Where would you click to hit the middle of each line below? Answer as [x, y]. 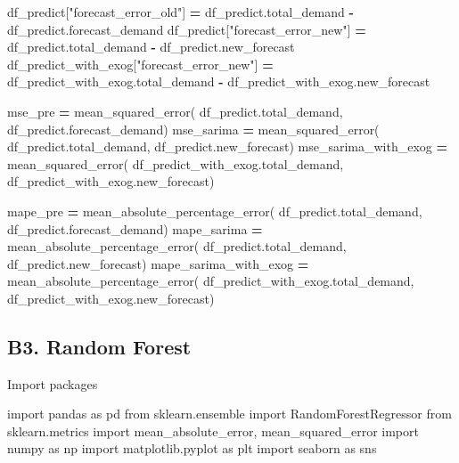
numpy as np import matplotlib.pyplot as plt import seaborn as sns [192, 448]
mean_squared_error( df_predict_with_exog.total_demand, [176, 163]
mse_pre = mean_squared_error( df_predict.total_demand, [175, 111]
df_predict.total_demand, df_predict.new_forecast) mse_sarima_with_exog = [228, 146]
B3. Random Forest [99, 346]
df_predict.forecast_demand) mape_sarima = [135, 228]
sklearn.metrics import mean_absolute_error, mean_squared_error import [213, 431]
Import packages [53, 383]
